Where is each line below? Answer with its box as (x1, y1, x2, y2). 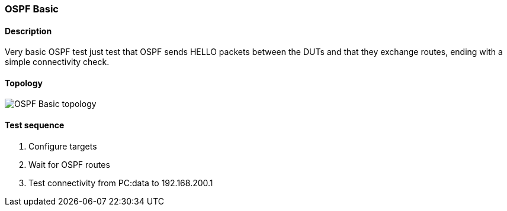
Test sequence (5, 120, 65, 131)
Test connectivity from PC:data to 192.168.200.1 (28, 177, 213, 188)
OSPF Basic (5, 3, 59, 15)
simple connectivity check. (5, 57, 110, 67)
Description (5, 25, 52, 36)
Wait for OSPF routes (28, 159, 110, 170)
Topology (5, 77, 43, 88)
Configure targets (28, 141, 97, 151)
